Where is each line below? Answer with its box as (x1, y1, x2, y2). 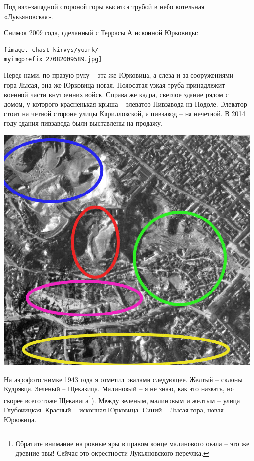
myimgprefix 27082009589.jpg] (4, 56, 102, 63)
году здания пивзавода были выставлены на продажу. (4, 118, 163, 128)
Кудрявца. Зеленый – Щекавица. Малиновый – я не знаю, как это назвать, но (4, 384, 234, 394)
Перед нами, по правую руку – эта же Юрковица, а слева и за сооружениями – (4, 70, 239, 80)
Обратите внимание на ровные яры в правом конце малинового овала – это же (15, 438, 250, 448)
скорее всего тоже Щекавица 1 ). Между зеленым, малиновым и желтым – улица (4, 394, 240, 405)
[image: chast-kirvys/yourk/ (4, 46, 99, 53)
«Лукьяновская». (4, 11, 53, 21)
